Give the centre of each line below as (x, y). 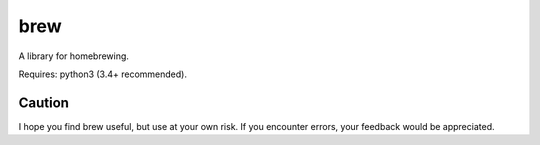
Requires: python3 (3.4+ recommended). (102, 74)
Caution (44, 102)
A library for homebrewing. (74, 56)
